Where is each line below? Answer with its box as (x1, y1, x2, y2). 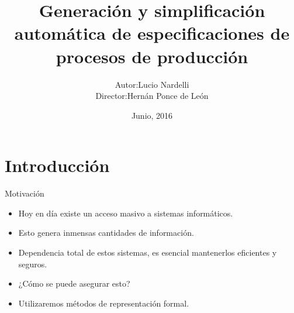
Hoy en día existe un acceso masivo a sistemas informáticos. (18, 207, 233, 219)
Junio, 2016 (131, 109, 173, 121)
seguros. (18, 257, 47, 270)
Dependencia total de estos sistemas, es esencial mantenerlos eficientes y (18, 246, 277, 258)
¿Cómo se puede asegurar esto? (18, 277, 130, 290)
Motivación (5, 187, 44, 200)
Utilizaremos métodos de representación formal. (18, 297, 189, 309)
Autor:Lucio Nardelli (115, 78, 189, 90)
